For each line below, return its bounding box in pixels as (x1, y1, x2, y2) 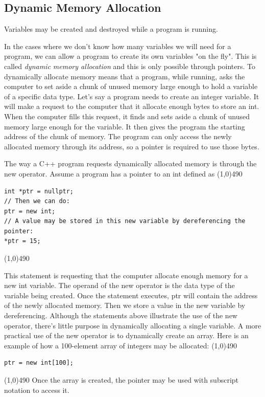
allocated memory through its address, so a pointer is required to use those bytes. (4, 141, 259, 151)
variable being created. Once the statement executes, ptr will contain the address (4, 290, 258, 300)
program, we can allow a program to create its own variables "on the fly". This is (4, 51, 257, 61)
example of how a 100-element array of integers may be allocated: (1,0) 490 (4, 340, 237, 350)
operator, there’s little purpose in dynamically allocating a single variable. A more (4, 320, 261, 330)
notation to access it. (4, 384, 69, 395)
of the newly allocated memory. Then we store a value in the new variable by (4, 300, 246, 311)
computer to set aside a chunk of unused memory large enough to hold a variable (4, 81, 258, 92)
